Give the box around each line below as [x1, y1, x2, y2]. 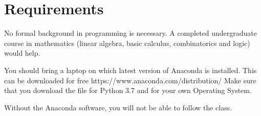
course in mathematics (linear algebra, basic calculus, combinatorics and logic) [4, 37, 250, 48]
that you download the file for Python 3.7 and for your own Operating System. [4, 85, 252, 96]
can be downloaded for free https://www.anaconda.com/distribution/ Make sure [4, 75, 256, 85]
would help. [4, 48, 40, 58]
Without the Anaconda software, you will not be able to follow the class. [4, 102, 232, 112]
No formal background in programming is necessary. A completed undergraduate [4, 28, 257, 38]
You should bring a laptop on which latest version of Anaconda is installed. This [4, 64, 257, 75]
